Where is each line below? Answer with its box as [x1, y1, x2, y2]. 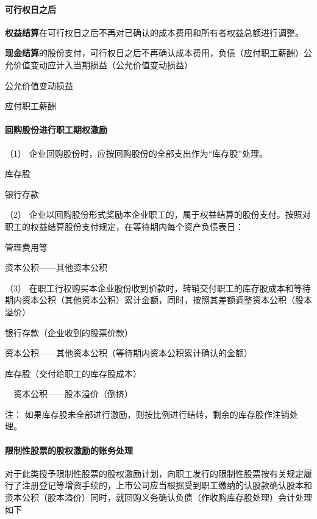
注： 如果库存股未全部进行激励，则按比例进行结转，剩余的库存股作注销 [5, 407, 290, 420]
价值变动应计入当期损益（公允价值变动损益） [13, 58, 193, 71]
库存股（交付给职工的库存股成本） [5, 367, 141, 379]
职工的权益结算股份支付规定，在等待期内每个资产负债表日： [5, 220, 244, 232]
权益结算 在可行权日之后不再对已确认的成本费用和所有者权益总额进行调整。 [5, 26, 304, 38]
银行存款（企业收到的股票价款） [5, 326, 133, 338]
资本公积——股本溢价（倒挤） [13, 387, 133, 400]
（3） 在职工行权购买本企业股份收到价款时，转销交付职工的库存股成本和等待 [5, 281, 311, 294]
